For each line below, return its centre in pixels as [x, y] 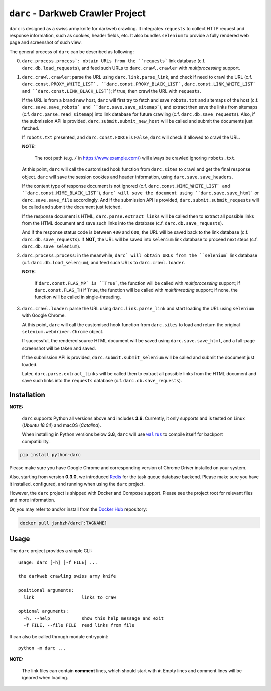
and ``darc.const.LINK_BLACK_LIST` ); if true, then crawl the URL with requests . [111, 91]
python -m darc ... [42, 648]
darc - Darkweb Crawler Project [77, 13]
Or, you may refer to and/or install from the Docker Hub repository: [78, 509]
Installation [27, 395]
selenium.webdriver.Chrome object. [63, 332]
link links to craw [70, 597]
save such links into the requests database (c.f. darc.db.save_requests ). [102, 381]
